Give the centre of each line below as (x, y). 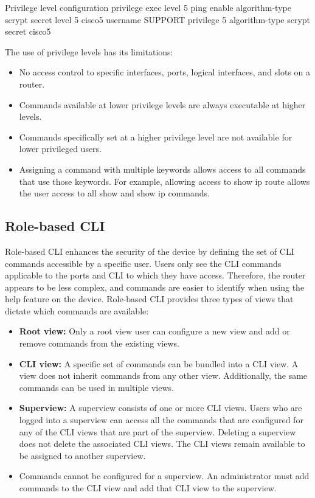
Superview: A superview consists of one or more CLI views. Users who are (161, 408)
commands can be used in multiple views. (96, 387)
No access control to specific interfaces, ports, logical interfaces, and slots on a (165, 72)
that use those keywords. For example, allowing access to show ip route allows (164, 181)
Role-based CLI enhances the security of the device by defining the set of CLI (150, 251)
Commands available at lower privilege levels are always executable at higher (162, 104)
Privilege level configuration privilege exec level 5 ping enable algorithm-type (148, 7)
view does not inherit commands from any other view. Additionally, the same (163, 375)
